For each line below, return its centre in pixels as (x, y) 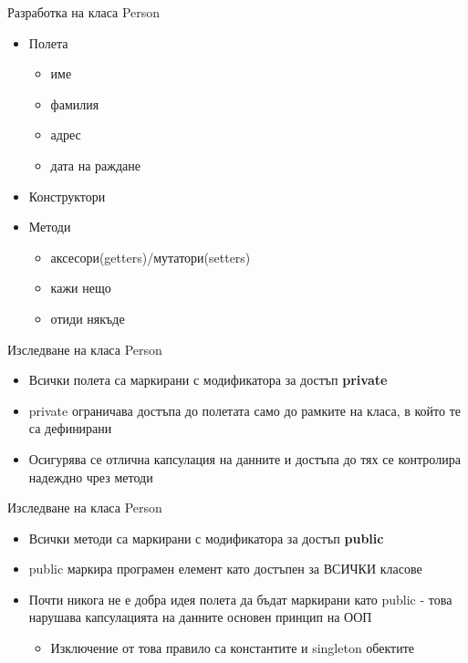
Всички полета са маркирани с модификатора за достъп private (208, 380)
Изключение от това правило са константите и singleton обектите (233, 648)
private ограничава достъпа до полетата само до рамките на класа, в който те (244, 410)
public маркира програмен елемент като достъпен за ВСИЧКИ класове (225, 569)
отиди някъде (88, 318)
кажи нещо (81, 288)
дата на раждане (96, 165)
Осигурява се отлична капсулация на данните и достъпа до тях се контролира (244, 458)
